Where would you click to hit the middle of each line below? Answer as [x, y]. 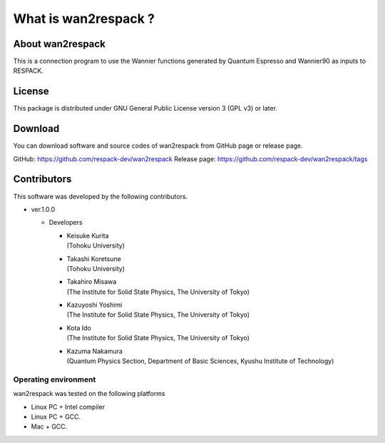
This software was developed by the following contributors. [101, 196]
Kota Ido [79, 327]
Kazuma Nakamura [94, 351]
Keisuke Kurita [88, 235]
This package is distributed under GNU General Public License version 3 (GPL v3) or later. [145, 108]
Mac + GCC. [49, 427]
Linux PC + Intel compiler [68, 407]
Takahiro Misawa [92, 282]
